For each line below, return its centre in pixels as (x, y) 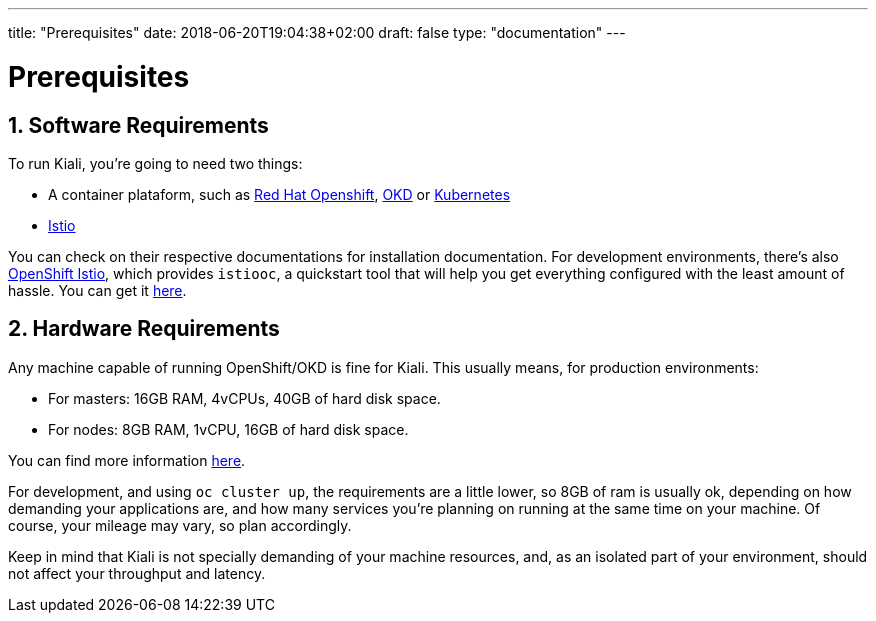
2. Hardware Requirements (144, 329)
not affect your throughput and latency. (137, 573)
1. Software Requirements (138, 125)
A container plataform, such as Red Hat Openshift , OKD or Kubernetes (279, 194)
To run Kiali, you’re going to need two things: (155, 163)
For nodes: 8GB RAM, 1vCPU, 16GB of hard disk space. (228, 429)
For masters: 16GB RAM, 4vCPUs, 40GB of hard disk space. (244, 398)
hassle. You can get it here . (97, 290)
